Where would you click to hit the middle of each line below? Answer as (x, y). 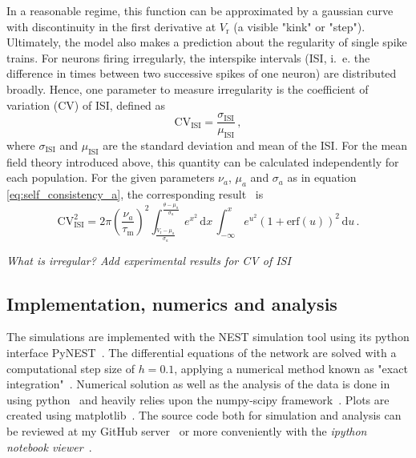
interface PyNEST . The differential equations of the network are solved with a (202, 352)
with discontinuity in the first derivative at (111, 26)
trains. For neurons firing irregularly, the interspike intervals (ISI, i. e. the (188, 57)
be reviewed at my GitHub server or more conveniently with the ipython (187, 430)
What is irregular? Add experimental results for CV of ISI (149, 260)
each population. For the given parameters (111, 177)
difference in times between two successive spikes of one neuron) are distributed (202, 73)
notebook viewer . (49, 446)
